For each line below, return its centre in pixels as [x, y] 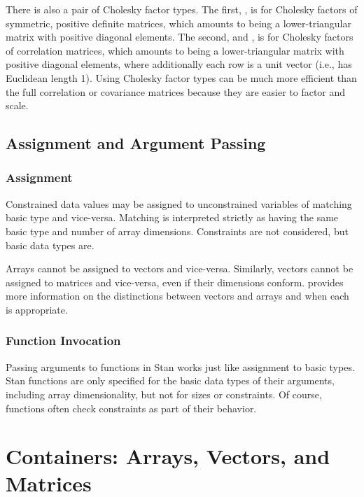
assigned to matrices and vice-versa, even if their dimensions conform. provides [175, 282]
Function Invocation [63, 341]
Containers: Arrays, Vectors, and [168, 456]
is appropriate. [37, 309]
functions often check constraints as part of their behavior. [131, 408]
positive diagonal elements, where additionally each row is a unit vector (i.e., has [179, 64]
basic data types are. [50, 245]
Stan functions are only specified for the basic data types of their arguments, [170, 380]
